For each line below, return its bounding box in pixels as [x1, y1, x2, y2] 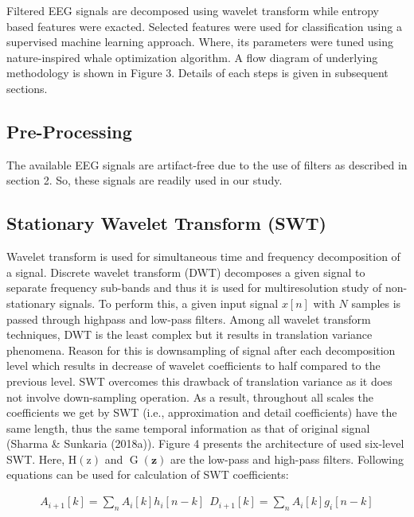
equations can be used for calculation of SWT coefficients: [6, 466, 289, 483]
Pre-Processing [6, 119, 132, 143]
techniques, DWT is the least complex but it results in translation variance [6, 326, 373, 343]
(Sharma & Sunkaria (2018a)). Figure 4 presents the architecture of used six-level [6, 435, 404, 452]
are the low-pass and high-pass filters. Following [170, 450, 404, 467]
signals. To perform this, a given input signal [59, 294, 279, 311]
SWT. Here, [6, 450, 65, 467]
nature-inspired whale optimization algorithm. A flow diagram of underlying [6, 49, 378, 65]
